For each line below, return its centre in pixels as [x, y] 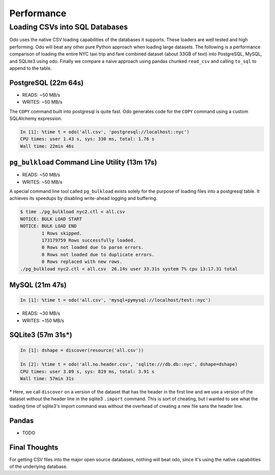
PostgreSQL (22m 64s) [47, 83]
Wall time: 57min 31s [47, 379]
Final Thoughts [34, 447]
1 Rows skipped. [62, 233]
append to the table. [31, 68]
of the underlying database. [38, 467]
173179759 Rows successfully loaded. [89, 241]
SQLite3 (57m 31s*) [41, 335]
